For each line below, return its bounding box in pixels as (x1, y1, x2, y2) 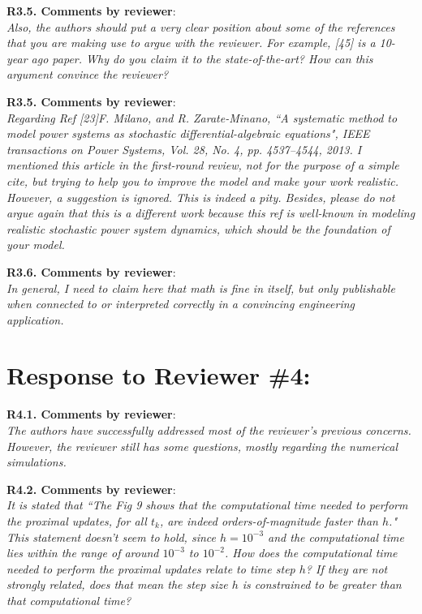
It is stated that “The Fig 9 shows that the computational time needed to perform (6, 496, 408, 513)
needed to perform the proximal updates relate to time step (6, 560, 295, 577)
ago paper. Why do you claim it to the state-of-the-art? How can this (31, 49, 373, 67)
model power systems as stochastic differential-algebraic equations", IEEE (6, 125, 370, 142)
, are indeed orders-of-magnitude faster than (159, 512, 378, 529)
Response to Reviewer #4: (6, 359, 311, 392)
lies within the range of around (6, 544, 159, 561)
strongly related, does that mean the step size (6, 576, 228, 593)
